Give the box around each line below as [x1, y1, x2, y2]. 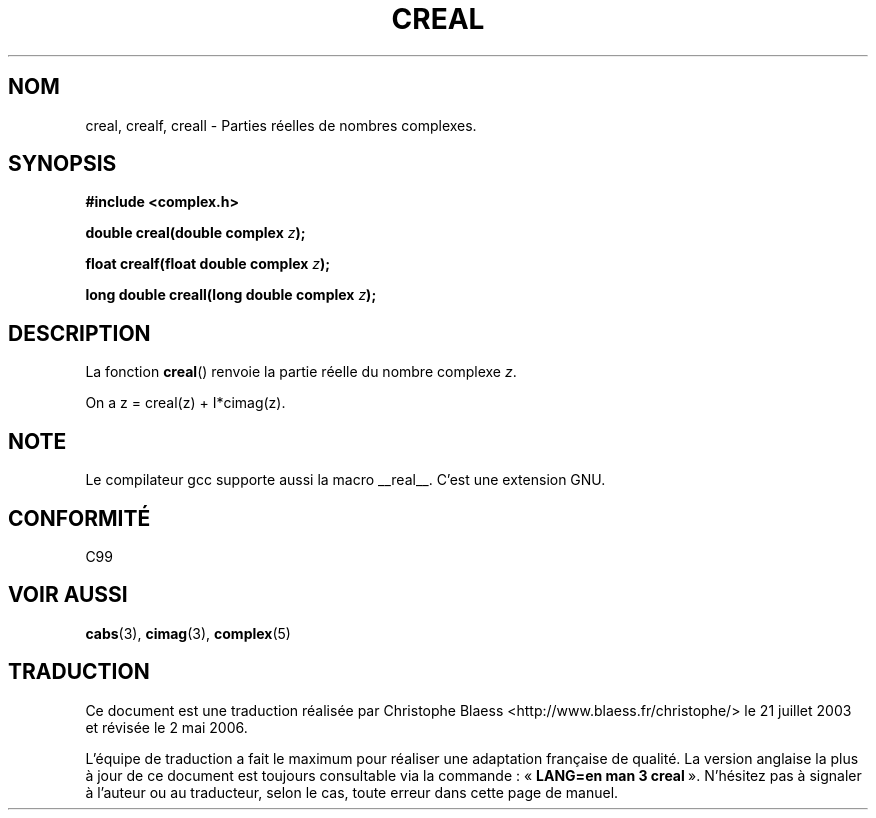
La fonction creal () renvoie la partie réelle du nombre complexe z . [85, 363, 517, 381]
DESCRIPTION [8, 320, 151, 346]
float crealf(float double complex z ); [85, 255, 331, 273]
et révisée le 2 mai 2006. [85, 718, 248, 736]
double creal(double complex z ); [85, 224, 306, 242]
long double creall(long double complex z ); [85, 286, 377, 304]
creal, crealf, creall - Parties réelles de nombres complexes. [85, 116, 477, 134]
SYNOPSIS [8, 151, 117, 177]
